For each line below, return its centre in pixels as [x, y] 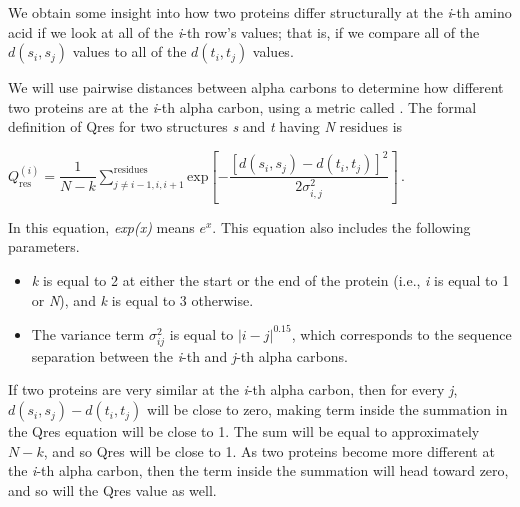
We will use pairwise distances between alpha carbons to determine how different [256, 87]
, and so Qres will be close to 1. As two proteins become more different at [269, 450]
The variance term [88, 333]
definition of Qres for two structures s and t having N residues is [205, 126]
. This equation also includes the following [341, 226]
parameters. [44, 246]
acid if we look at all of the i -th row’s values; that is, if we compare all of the [244, 31]
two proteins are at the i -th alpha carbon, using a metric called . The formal [242, 106]
